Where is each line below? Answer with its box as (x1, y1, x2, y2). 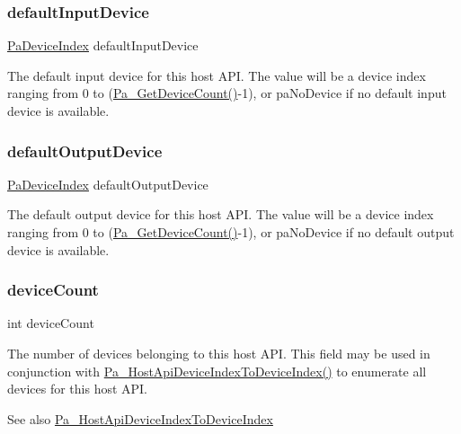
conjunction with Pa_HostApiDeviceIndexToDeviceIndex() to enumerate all (7, 361, 427, 380)
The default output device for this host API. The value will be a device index (7, 205, 434, 224)
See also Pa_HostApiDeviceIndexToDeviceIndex (7, 409, 273, 428)
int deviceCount (7, 314, 94, 332)
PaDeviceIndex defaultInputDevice (7, 36, 199, 55)
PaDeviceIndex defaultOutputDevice (7, 174, 208, 193)
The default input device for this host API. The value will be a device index (7, 66, 426, 84)
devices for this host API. (7, 379, 148, 398)
